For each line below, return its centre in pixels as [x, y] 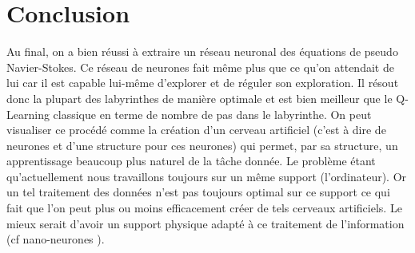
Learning [28, 114]
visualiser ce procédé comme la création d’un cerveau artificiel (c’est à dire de [196, 130]
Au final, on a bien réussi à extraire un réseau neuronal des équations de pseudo [202, 51]
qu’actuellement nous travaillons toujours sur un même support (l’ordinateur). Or [207, 176]
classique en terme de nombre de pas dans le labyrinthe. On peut [212, 114]
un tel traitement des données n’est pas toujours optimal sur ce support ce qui [198, 192]
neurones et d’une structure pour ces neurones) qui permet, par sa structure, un [202, 145]
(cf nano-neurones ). [56, 239]
